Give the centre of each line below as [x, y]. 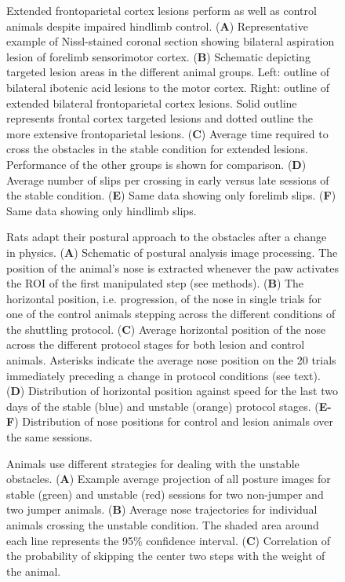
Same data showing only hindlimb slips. [102, 210]
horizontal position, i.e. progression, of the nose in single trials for [164, 298]
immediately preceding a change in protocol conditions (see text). [163, 375]
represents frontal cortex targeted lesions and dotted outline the [160, 118]
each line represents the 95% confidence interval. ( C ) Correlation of [168, 540]
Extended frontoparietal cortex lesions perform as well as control [162, 10]
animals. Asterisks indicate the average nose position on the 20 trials [171, 360]
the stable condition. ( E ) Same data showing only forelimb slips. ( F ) [171, 195]
